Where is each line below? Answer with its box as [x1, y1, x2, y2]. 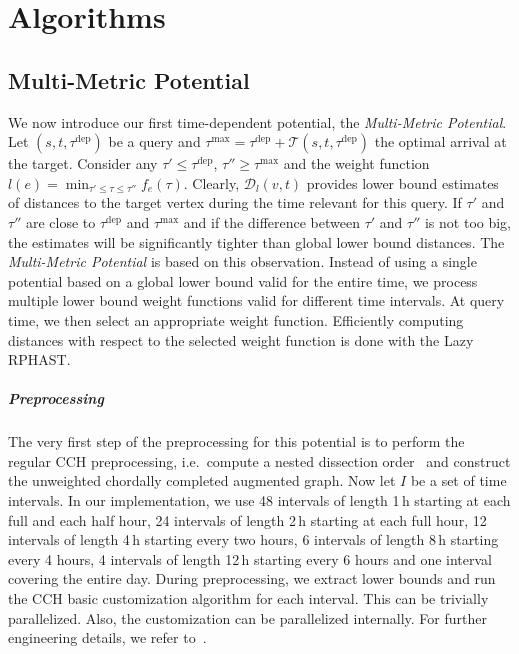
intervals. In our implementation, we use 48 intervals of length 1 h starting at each [8, 490, 511, 511]
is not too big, [424, 211, 512, 232]
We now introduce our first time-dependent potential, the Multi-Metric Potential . [8, 111, 507, 132]
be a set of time [410, 470, 507, 491]
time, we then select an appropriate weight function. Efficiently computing [8, 309, 464, 330]
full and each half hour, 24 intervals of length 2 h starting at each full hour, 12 [8, 509, 487, 530]
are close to [25, 211, 96, 232]
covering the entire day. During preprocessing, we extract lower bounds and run [8, 568, 496, 589]
